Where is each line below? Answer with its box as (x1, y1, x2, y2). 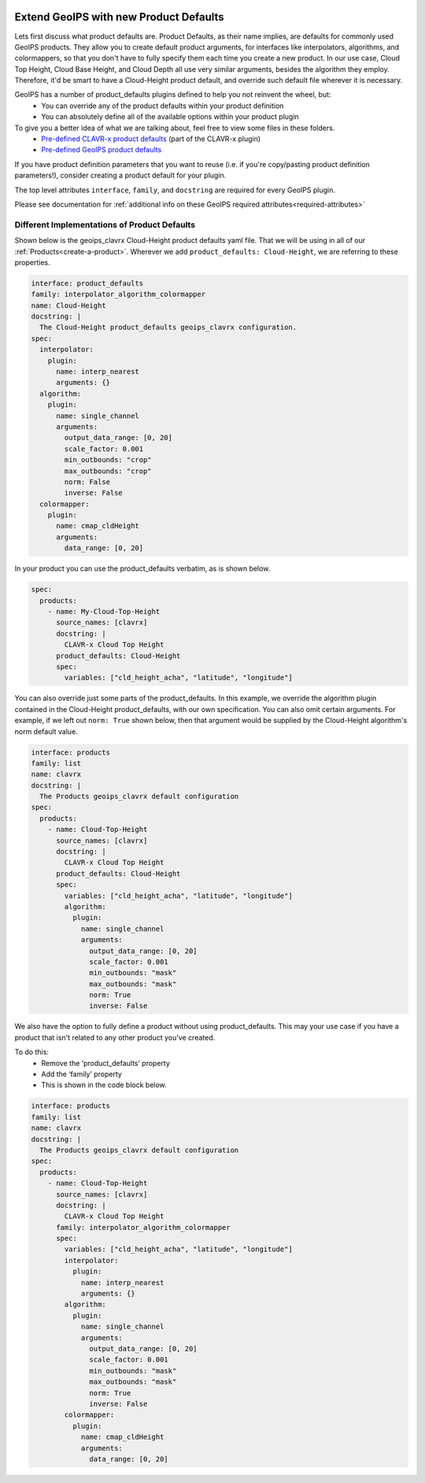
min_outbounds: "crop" (64, 456, 153, 464)
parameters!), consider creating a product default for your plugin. (14, 170, 227, 181)
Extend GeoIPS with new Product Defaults (14, 10, 224, 24)
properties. (14, 257, 50, 267)
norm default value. (14, 726, 78, 736)
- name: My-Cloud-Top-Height (47, 607, 161, 617)
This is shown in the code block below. (41, 1080, 167, 1090)
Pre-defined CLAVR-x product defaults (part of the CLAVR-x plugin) (41, 134, 261, 143)
